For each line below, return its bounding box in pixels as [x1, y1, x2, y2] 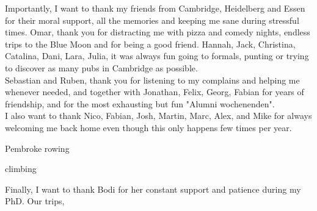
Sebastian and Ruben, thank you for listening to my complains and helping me [5, 73, 300, 86]
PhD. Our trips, [5, 195, 65, 207]
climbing [5, 162, 37, 175]
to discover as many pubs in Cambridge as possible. [5, 61, 198, 74]
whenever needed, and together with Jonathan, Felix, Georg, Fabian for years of [5, 85, 304, 98]
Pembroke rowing [5, 141, 70, 154]
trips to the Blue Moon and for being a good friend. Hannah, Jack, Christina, [5, 37, 296, 50]
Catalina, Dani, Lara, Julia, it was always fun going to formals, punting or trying [5, 49, 309, 62]
